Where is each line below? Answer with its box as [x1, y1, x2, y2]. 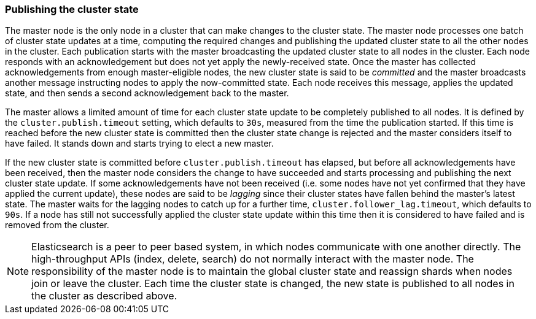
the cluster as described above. [31, 290, 177, 302]
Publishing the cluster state [5, 3, 139, 15]
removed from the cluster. [5, 220, 109, 231]
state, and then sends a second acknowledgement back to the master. [5, 88, 289, 99]
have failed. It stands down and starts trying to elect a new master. [5, 138, 274, 149]
